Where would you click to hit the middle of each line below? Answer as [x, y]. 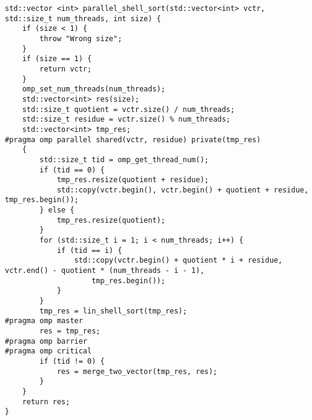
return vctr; [66, 69]
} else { [57, 210]
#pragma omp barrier [46, 341]
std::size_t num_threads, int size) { [83, 18]
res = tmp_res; [70, 331]
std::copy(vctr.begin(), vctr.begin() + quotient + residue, [183, 190]
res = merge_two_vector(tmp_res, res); [137, 371]
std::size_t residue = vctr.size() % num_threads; [126, 120]
